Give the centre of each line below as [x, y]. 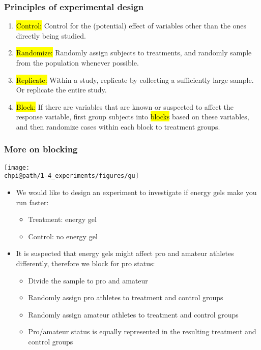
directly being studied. [51, 35]
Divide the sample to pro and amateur [88, 280]
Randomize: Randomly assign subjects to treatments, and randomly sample [134, 53]
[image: [17, 167]
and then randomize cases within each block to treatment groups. [118, 126]
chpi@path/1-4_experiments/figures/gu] [71, 176]
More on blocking [41, 149]
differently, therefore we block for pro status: [85, 263]
